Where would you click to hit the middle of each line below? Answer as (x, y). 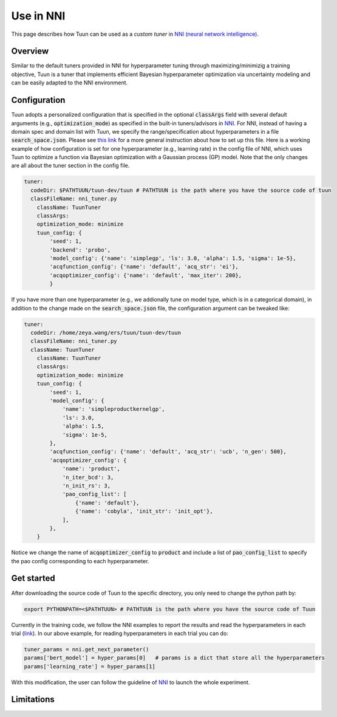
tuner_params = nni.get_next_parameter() (87, 649)
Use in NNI (38, 16)
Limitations (33, 700)
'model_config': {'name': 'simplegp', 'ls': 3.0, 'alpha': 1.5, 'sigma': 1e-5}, (173, 258)
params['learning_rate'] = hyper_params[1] (90, 666)
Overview (30, 51)
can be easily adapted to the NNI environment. (70, 83)
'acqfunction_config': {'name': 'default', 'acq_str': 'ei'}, (144, 267)
